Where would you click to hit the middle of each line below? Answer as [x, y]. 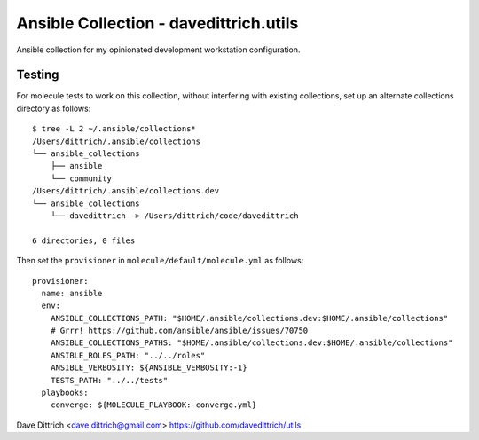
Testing [38, 75]
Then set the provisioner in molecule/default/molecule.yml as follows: [160, 261]
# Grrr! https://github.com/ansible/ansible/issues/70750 [179, 331]
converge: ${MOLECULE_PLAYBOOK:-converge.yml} [153, 405]
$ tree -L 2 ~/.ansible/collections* [114, 129]
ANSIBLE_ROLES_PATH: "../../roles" [128, 355]
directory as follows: [54, 108]
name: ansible [72, 293]
